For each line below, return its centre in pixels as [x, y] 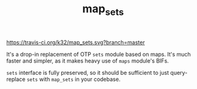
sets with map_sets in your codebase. [74, 79]
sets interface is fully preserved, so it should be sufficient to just [88, 72]
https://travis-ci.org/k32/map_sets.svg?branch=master [76, 42]
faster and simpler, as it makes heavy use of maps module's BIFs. [88, 61]
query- [179, 72]
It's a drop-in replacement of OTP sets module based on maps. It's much [99, 54]
